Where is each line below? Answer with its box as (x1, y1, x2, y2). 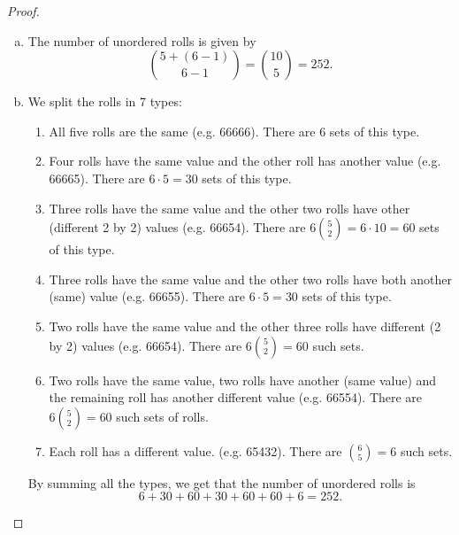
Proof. (7, 2, 40, 19)
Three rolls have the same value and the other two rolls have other (49, 198, 410, 217)
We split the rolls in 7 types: (27, 92, 182, 111)
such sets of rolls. (116, 407, 209, 425)
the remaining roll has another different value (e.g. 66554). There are (49, 388, 423, 407)
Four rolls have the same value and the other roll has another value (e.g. (49, 151, 441, 170)
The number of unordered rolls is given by (27, 31, 256, 50)
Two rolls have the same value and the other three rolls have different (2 (49, 316, 441, 335)
